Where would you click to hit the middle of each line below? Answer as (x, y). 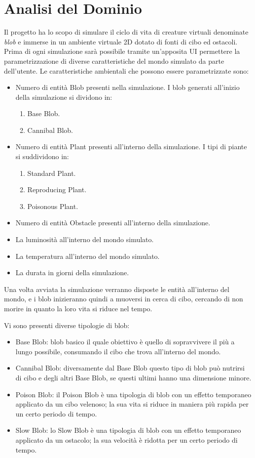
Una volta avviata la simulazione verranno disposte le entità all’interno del (117, 289)
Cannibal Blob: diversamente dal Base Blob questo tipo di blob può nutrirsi (130, 368)
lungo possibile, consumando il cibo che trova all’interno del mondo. (118, 351)
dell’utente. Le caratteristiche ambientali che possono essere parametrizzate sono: (127, 70)
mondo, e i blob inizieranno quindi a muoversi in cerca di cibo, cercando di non (124, 299)
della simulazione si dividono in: (64, 97)
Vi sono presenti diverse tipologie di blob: (67, 325)
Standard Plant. (52, 173)
